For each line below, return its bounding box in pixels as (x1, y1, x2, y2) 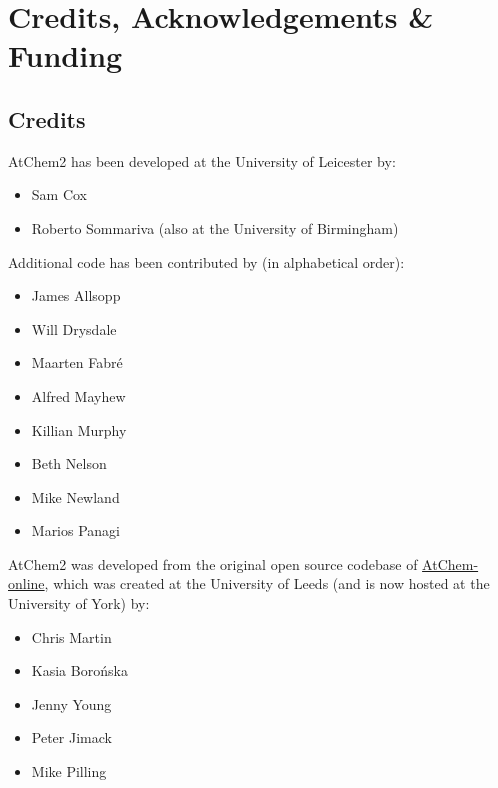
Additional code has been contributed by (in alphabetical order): (8, 251, 405, 272)
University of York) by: (8, 593, 150, 614)
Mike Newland (31, 486, 120, 507)
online (8, 573, 45, 594)
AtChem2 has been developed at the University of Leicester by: (8, 150, 396, 171)
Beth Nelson (31, 453, 107, 474)
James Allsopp (31, 285, 121, 306)
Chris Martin (31, 626, 112, 647)
